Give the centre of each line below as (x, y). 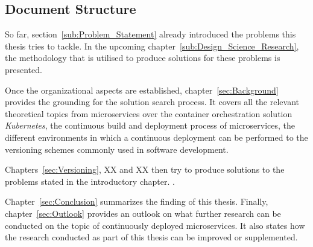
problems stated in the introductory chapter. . (90, 181)
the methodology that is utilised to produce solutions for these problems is (143, 58)
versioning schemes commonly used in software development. (117, 149)
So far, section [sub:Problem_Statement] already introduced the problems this (150, 34)
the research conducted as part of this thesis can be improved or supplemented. (151, 237)
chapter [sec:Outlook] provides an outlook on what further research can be (143, 213)
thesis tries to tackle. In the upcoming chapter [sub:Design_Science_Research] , (152, 46)
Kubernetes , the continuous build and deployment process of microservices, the (150, 125)
